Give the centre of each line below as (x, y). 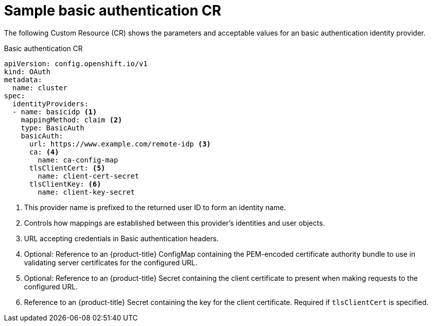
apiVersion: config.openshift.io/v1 (76, 63)
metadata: (23, 79)
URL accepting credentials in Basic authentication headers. (121, 238)
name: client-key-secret (86, 192)
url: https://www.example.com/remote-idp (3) (120, 144)
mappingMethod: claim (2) (72, 120)
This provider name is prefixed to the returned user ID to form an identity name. (155, 207)
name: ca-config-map (78, 160)
